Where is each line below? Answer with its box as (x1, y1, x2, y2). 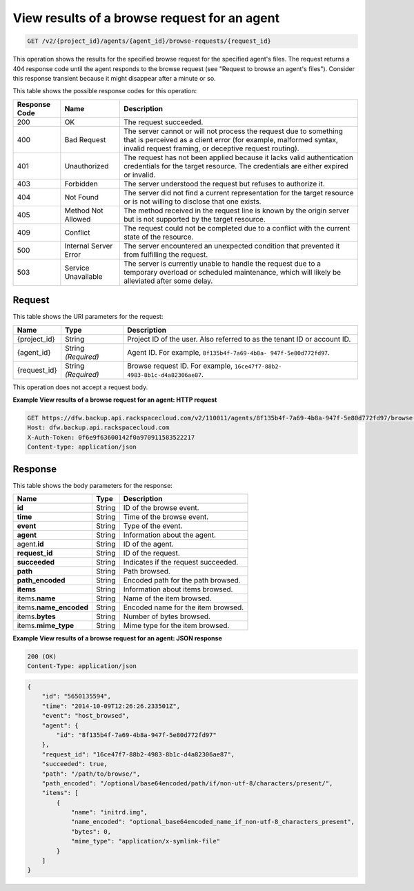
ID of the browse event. (123, 503, 199, 513)
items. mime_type (17, 621, 75, 631)
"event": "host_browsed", (41, 712, 130, 720)
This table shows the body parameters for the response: (12, 481, 172, 489)
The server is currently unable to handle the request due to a (124, 259, 321, 268)
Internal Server (64, 241, 113, 251)
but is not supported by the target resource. (124, 214, 266, 224)
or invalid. (124, 170, 156, 179)
